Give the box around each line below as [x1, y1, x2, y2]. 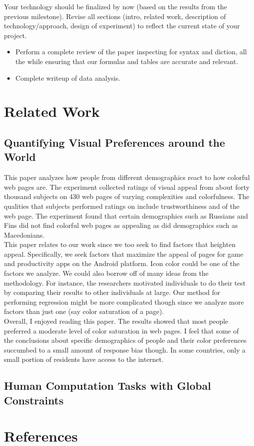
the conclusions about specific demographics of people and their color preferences [4, 335, 247, 345]
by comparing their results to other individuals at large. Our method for [4, 287, 220, 297]
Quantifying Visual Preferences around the [4, 134, 225, 150]
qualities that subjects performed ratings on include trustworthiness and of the [4, 201, 240, 211]
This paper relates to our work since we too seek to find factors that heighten [4, 239, 236, 249]
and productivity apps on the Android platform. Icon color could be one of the [4, 258, 240, 268]
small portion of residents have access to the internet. [4, 354, 164, 364]
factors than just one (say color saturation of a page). [4, 306, 164, 316]
